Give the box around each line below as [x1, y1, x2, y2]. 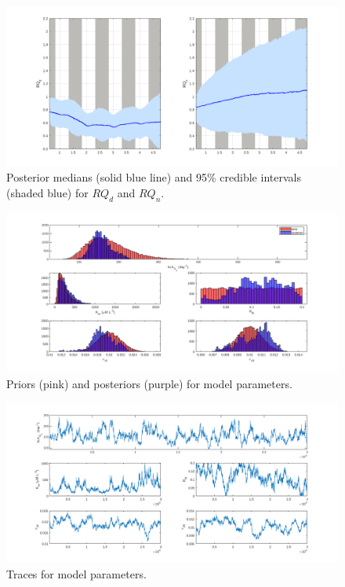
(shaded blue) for [6, 184, 89, 200]
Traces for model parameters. [6, 565, 147, 581]
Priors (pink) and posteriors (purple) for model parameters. [6, 376, 292, 392]
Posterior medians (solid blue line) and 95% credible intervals [6, 169, 301, 185]
